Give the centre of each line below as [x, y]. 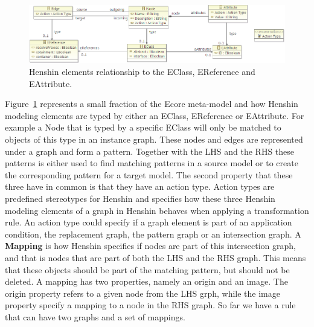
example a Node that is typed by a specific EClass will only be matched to [143, 127]
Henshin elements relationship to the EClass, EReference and [142, 72]
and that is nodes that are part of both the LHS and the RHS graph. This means [155, 257]
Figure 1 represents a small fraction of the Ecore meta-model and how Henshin [152, 104]
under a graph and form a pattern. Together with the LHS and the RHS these [150, 151]
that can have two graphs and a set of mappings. [95, 316]
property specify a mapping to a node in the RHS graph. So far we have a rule [150, 305]
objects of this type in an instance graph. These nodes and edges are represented [154, 139]
